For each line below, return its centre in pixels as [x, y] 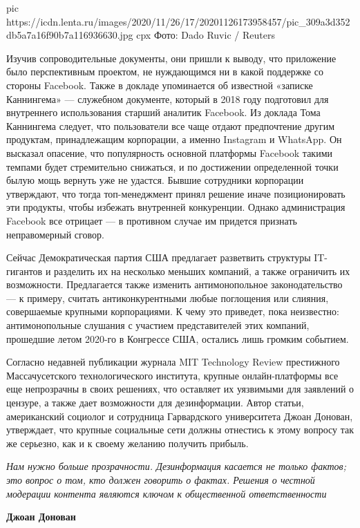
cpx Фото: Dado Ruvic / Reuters [206, 35]
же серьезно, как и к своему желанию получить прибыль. [127, 443]
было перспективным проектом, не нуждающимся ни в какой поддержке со [165, 72]
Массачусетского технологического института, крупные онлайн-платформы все [172, 375]
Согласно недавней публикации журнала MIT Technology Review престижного [173, 362]
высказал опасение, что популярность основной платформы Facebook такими [169, 152]
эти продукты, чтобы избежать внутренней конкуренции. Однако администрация [176, 207]
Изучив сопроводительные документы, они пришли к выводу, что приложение [171, 58]
